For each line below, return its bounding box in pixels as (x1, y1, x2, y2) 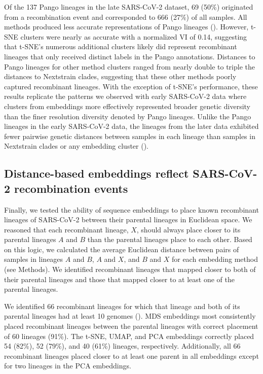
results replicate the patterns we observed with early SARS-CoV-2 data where (4, 91, 247, 101)
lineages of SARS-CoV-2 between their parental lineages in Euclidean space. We (4, 214, 252, 225)
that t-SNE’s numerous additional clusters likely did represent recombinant (4, 41, 237, 52)
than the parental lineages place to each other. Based (87, 234, 252, 245)
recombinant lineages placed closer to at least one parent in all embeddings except (4, 350, 259, 361)
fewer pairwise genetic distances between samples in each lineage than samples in (4, 130, 255, 141)
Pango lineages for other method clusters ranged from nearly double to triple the (4, 61, 255, 72)
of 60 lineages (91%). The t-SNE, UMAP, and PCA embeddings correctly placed (4, 330, 254, 341)
